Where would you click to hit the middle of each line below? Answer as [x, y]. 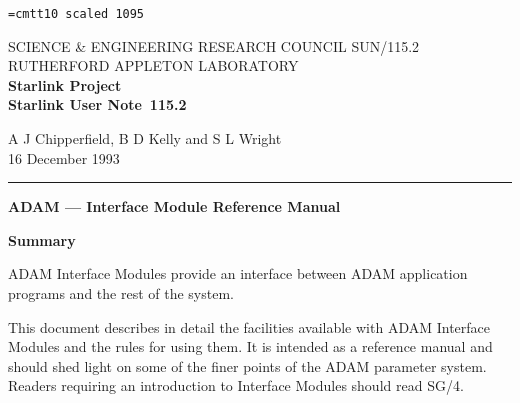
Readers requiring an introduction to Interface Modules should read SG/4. [236, 385]
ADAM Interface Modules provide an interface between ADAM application [238, 273]
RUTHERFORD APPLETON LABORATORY [153, 65]
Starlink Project [65, 84]
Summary [42, 239]
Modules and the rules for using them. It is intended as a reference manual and [250, 346]
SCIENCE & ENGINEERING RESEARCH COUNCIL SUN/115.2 [214, 45]
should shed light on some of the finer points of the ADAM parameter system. [247, 365]
